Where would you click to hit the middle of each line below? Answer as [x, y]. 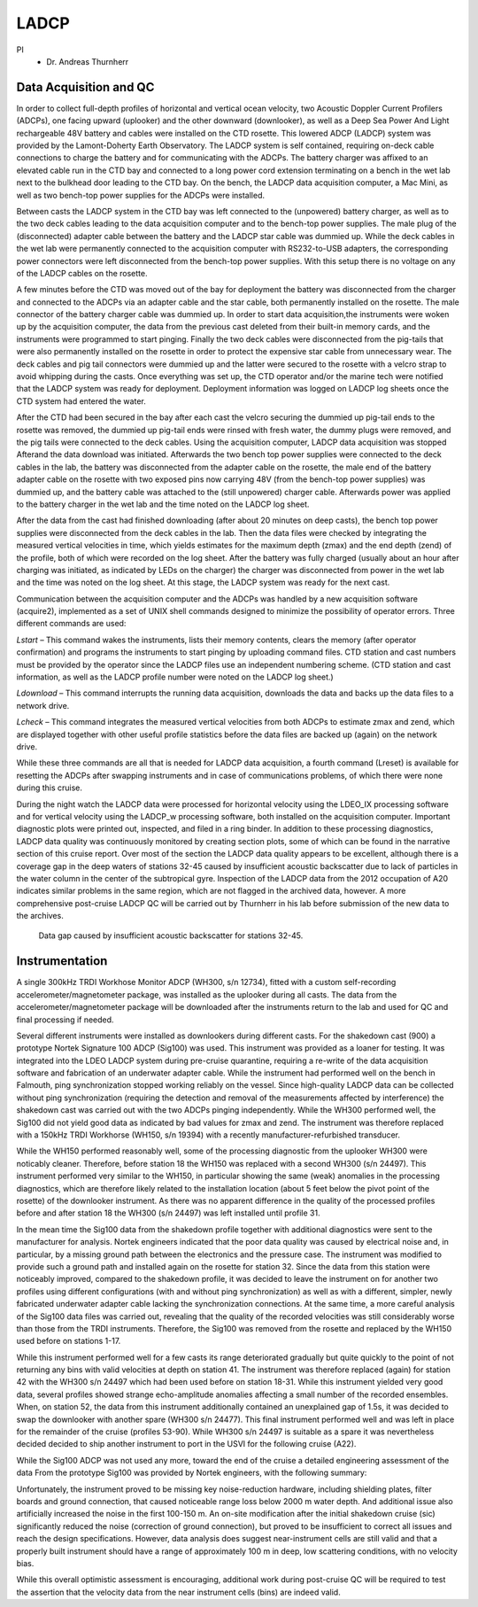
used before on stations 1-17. [69, 1341]
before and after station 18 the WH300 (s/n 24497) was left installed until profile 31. [168, 1213]
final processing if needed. [65, 1020]
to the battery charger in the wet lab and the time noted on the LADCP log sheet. [163, 504]
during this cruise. [50, 788]
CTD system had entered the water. [81, 401]
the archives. [40, 916]
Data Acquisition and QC [85, 87]
